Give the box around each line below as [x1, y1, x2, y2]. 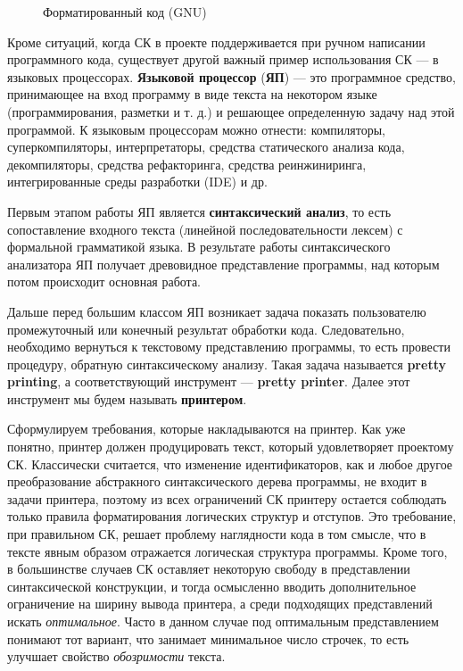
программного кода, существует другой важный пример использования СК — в [7, 50, 439, 69]
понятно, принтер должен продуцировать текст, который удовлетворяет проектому [7, 437, 454, 456]
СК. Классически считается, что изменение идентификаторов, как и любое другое [7, 454, 453, 473]
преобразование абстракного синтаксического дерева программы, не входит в [7, 472, 427, 491]
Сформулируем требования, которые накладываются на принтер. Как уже [7, 419, 406, 438]
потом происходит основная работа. [7, 272, 201, 291]
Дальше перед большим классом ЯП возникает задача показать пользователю [7, 302, 426, 320]
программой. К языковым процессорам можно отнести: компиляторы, [7, 120, 385, 138]
